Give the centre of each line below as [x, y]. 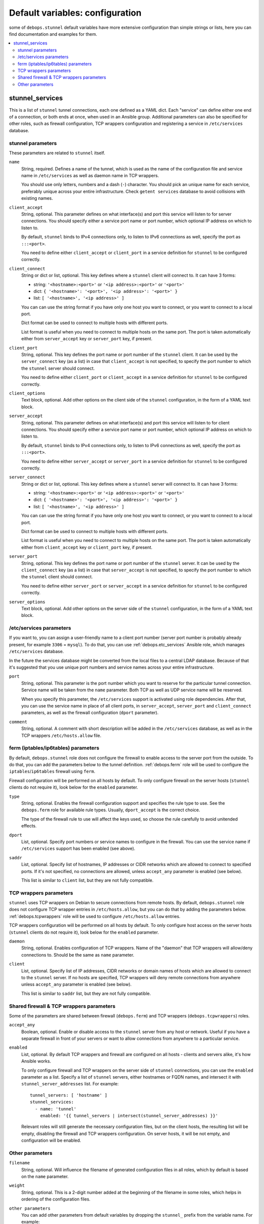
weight [17, 1186]
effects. [29, 826]
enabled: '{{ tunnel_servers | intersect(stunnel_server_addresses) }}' [129, 1116]
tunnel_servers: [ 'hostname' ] [69, 1095]
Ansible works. [36, 1061]
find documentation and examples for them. [53, 34]
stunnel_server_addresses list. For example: [70, 1084]
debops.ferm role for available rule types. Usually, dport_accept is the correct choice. [111, 810]
